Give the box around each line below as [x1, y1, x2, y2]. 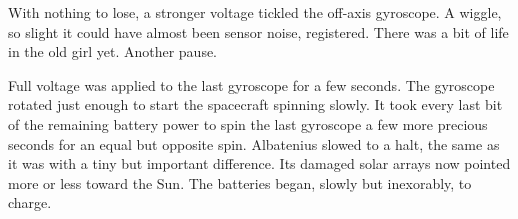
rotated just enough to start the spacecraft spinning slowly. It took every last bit [8, 94, 503, 115]
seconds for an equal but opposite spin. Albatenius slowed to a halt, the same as [8, 133, 500, 154]
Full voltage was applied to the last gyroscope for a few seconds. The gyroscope [8, 74, 495, 95]
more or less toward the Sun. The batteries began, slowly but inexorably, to [8, 172, 472, 193]
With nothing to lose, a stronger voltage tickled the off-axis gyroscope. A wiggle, [8, 2, 502, 22]
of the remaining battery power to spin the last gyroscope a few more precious [8, 113, 488, 134]
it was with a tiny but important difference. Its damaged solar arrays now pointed [8, 153, 511, 174]
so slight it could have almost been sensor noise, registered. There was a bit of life [8, 21, 509, 42]
